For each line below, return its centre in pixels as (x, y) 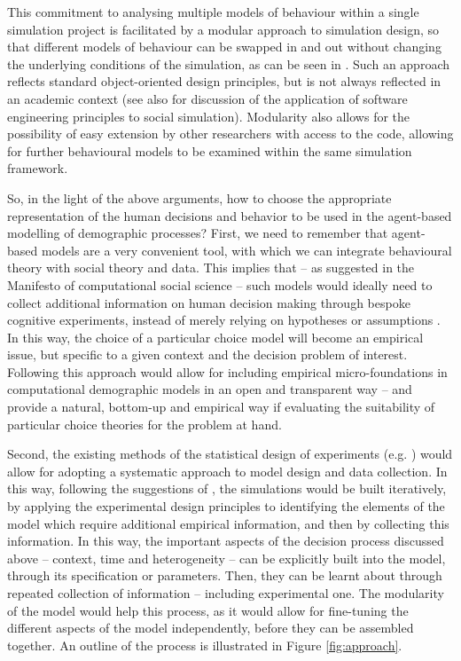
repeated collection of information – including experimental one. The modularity (226, 593)
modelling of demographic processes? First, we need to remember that (198, 233)
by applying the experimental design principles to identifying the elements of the (226, 506)
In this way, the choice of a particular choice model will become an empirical (215, 337)
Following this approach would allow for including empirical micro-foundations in (227, 371)
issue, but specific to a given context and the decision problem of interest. (207, 354)
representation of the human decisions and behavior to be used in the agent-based (230, 215)
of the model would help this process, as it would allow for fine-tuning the (208, 610)
